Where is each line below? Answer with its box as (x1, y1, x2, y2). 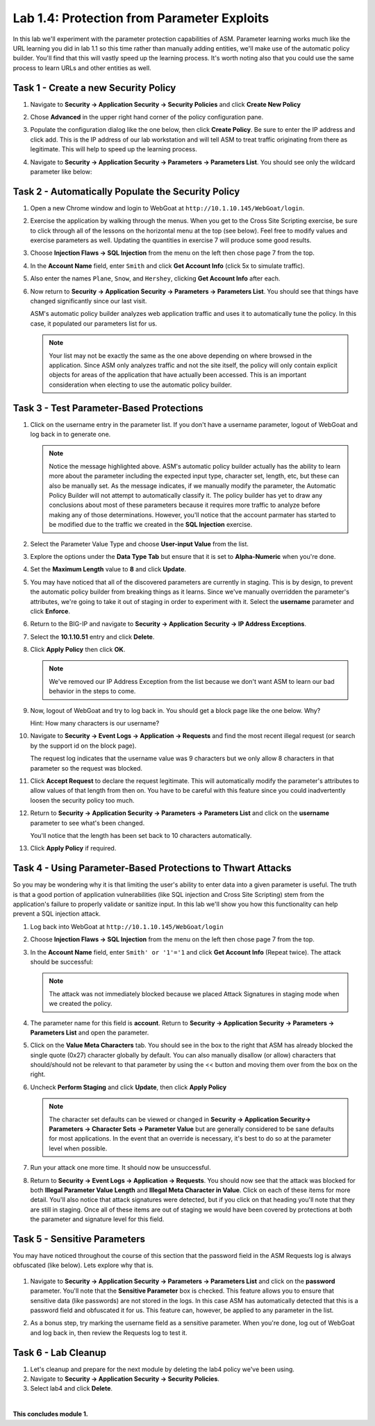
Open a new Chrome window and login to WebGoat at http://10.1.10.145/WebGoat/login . (30, 203, 305, 212)
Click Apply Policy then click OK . (30, 646, 126, 654)
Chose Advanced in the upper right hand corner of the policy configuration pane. (30, 113, 264, 121)
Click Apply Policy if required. (30, 844, 117, 853)
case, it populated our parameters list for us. (30, 319, 158, 328)
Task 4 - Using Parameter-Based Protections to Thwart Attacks (12, 862, 292, 874)
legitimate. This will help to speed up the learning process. (30, 145, 197, 153)
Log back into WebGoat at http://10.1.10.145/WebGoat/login (30, 922, 224, 930)
